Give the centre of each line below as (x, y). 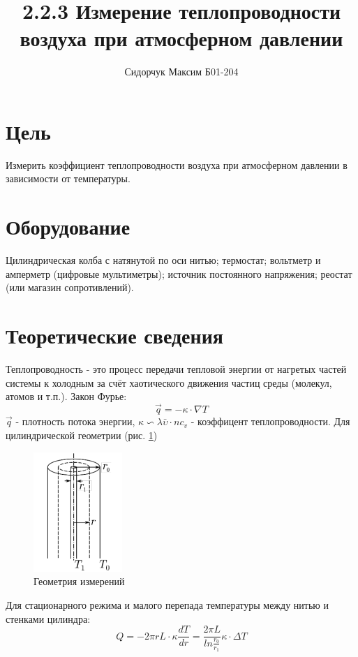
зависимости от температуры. (68, 178)
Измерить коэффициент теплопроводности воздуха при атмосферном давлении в (177, 164)
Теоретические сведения (114, 335)
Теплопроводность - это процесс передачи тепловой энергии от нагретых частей (176, 369)
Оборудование (68, 227)
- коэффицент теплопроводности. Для (270, 421)
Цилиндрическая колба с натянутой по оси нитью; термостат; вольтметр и (163, 260)
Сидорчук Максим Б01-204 (181, 72)
